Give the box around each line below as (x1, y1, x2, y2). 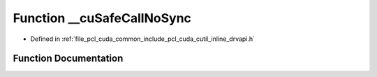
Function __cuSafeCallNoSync (13, 10, 192, 26)
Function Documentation (13, 53, 124, 65)
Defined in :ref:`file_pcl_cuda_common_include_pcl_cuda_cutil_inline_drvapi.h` (30, 35, 255, 43)
